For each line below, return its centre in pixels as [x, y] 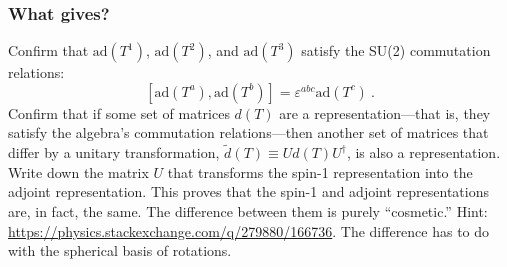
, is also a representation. [423, 152]
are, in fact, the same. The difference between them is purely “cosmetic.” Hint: [248, 211]
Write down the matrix [78, 171]
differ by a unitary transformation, [114, 152]
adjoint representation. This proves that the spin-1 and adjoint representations [248, 191]
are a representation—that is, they [385, 112]
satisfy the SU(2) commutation [396, 50]
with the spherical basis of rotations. [120, 250]
